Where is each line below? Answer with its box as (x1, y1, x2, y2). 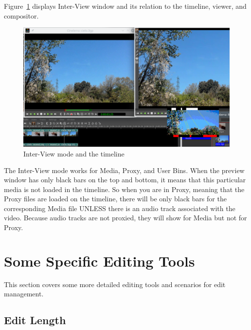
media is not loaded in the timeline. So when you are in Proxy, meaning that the (4, 184, 245, 194)
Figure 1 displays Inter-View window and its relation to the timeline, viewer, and (4, 1, 247, 11)
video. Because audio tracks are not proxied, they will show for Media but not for (4, 213, 247, 223)
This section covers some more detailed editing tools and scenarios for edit (4, 279, 226, 289)
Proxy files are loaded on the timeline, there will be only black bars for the (4, 194, 227, 204)
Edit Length (4, 312, 66, 328)
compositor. (4, 10, 39, 20)
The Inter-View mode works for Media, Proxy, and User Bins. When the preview (4, 165, 245, 175)
